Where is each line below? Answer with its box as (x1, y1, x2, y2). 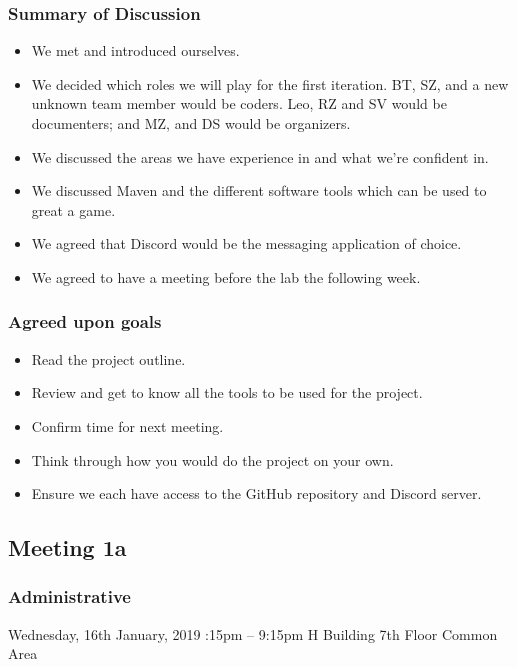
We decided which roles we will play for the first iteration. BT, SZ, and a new (31, 73, 509, 94)
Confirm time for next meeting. (31, 415, 224, 436)
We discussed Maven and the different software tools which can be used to (31, 180, 487, 201)
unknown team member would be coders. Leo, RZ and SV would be (31, 93, 447, 114)
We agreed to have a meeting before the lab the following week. (31, 266, 421, 287)
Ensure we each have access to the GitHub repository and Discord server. (31, 483, 482, 504)
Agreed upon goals (8, 309, 162, 334)
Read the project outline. (31, 348, 186, 369)
